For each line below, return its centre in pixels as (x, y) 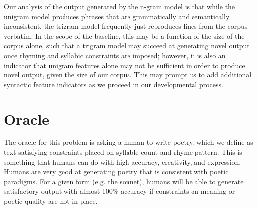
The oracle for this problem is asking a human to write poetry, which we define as (128, 142)
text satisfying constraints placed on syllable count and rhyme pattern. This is (123, 152)
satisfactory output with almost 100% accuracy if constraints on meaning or (120, 191)
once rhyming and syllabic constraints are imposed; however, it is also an (115, 55)
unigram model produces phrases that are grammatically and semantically (117, 16)
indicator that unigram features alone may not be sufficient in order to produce (125, 65)
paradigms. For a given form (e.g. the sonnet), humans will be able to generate (124, 181)
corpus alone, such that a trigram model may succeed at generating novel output (127, 45)
